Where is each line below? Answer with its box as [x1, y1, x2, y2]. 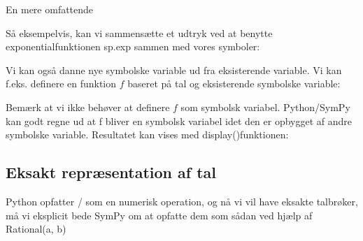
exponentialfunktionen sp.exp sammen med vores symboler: [6, 39, 260, 54]
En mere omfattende [6, 2, 94, 16]
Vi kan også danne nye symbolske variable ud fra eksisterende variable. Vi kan [6, 62, 342, 77]
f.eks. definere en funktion [6, 76, 117, 91]
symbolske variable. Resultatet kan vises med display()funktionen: [6, 127, 289, 142]
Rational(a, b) [6, 221, 66, 236]
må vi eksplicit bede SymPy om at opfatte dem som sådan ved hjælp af [6, 207, 313, 222]
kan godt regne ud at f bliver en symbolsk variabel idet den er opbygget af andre [6, 113, 353, 128]
